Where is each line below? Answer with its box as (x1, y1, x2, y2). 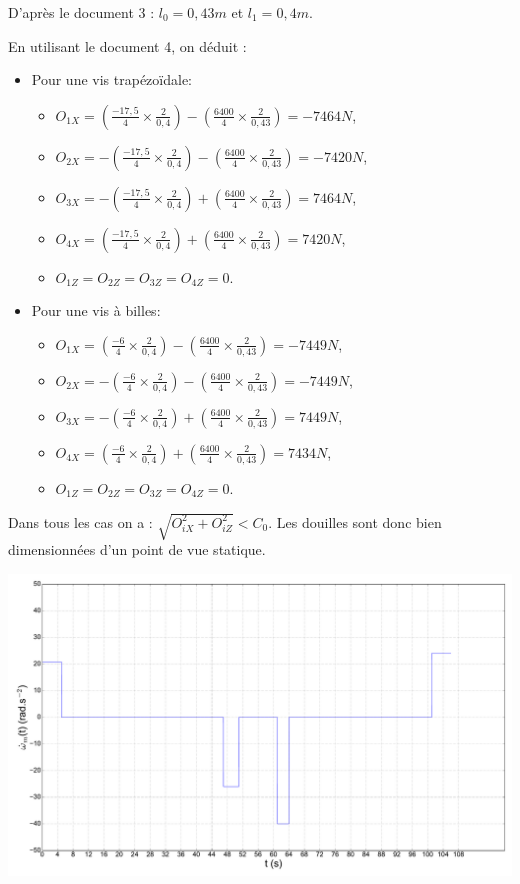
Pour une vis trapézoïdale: (31, 69, 192, 90)
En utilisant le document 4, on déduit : (8, 35, 247, 56)
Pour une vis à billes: (31, 300, 161, 321)
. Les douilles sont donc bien (268, 511, 442, 532)
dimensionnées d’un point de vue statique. (8, 539, 266, 560)
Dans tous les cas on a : (8, 511, 153, 532)
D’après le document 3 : (8, 2, 155, 22)
